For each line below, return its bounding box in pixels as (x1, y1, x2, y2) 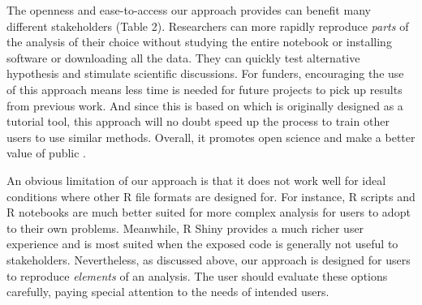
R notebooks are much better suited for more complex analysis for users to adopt (6, 204, 411, 221)
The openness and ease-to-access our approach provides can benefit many (6, 2, 371, 18)
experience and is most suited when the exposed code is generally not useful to (6, 235, 398, 252)
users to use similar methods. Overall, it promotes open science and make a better (6, 128, 416, 145)
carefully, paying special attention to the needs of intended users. (6, 283, 329, 300)
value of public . (6, 144, 87, 161)
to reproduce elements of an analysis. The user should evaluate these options (6, 267, 388, 284)
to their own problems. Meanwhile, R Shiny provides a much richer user (6, 219, 364, 236)
